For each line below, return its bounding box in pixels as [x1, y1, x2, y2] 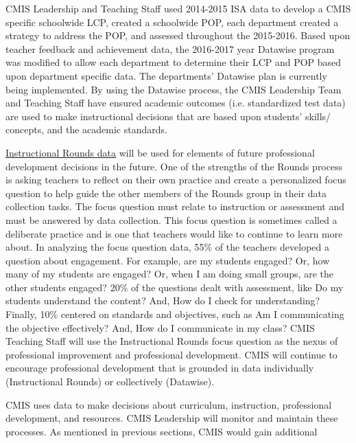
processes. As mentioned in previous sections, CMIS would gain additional [5, 424, 318, 438]
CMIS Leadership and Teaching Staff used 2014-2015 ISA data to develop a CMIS [5, 1, 351, 15]
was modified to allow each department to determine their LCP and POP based [5, 55, 342, 69]
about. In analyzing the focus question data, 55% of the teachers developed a [5, 240, 329, 254]
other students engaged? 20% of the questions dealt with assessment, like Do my [5, 280, 344, 294]
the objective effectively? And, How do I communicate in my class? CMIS [5, 320, 315, 334]
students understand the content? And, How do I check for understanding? [5, 293, 320, 308]
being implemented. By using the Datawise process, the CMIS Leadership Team [5, 82, 342, 96]
